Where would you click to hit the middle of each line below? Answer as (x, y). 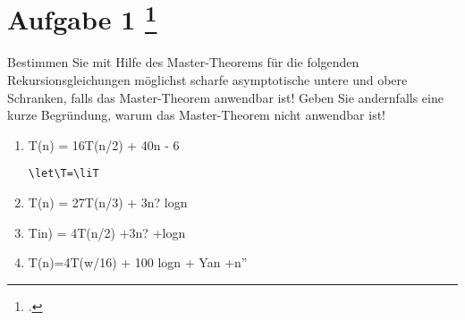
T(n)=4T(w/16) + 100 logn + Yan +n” (138, 262)
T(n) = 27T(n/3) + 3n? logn (108, 202)
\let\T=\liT (63, 174)
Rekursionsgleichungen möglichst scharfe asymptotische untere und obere (207, 80)
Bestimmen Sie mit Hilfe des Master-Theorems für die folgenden (183, 62)
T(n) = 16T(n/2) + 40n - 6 (104, 144)
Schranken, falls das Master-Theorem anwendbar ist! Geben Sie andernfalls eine (225, 97)
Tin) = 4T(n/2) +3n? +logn (107, 232)
